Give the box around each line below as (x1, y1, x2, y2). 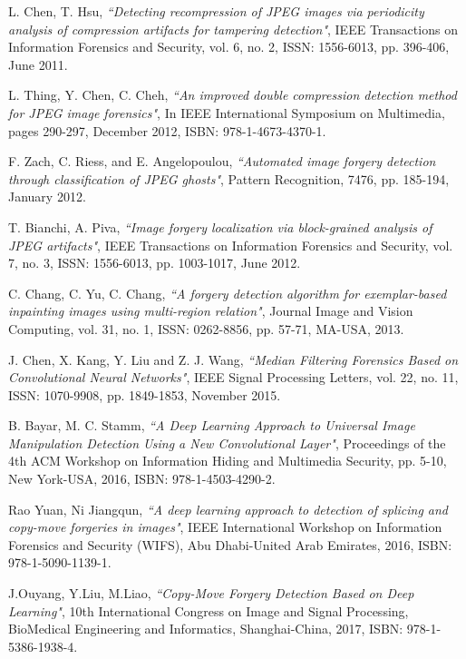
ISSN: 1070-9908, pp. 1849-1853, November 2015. (8, 385, 281, 404)
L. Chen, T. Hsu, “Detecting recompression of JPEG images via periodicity (8, 2, 424, 20)
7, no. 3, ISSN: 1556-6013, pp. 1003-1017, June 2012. (8, 253, 301, 272)
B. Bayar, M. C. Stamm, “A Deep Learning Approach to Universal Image (8, 416, 415, 435)
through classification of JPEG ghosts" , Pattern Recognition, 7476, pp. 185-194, (8, 169, 450, 188)
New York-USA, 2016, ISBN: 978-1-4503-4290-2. (8, 469, 276, 488)
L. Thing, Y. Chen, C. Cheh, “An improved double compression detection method (8, 85, 457, 104)
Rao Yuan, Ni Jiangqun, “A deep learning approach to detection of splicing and (8, 499, 449, 518)
